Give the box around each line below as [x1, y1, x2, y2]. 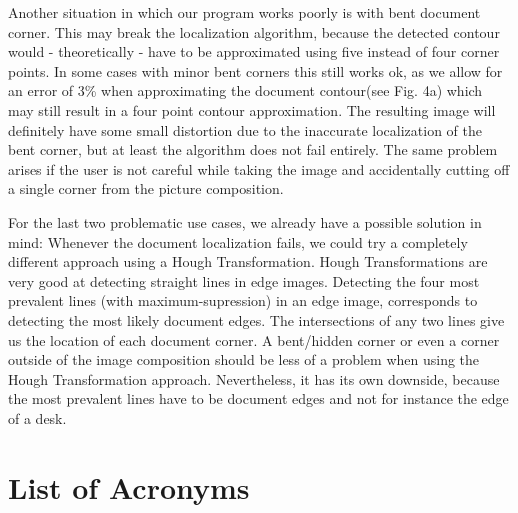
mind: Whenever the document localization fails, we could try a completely [8, 231, 468, 252]
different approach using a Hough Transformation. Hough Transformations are [8, 251, 488, 272]
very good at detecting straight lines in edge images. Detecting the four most [8, 270, 480, 291]
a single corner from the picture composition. [8, 178, 284, 199]
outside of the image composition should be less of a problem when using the [8, 349, 480, 370]
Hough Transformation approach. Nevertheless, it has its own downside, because [8, 368, 500, 389]
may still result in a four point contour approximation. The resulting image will [8, 99, 496, 120]
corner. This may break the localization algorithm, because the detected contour [8, 21, 500, 42]
